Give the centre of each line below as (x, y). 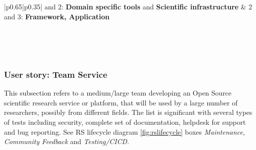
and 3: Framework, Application (57, 16)
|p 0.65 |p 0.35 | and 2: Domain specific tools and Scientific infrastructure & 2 (128, 6)
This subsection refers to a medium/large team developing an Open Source (118, 93)
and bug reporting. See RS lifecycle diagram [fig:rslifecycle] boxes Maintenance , (125, 131)
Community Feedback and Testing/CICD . (67, 141)
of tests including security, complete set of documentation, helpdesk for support (125, 122)
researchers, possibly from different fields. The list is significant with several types (128, 112)
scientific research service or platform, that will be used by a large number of (121, 102)
